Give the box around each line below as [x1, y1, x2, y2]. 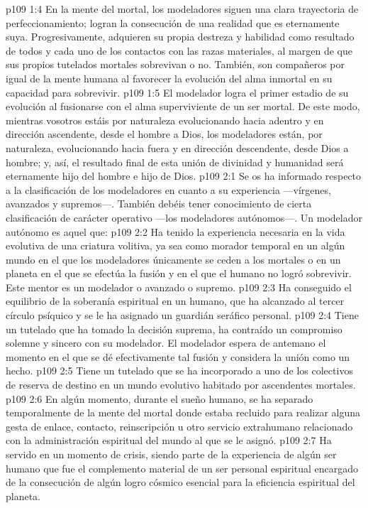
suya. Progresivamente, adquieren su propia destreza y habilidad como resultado [6, 29, 355, 44]
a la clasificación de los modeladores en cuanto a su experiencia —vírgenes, [6, 182, 331, 197]
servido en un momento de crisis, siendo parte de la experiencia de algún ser [6, 447, 337, 461]
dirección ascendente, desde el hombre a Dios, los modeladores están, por [6, 126, 323, 141]
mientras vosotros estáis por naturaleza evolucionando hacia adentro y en [6, 112, 324, 127]
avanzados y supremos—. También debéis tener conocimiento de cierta [6, 196, 312, 211]
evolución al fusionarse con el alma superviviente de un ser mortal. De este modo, [6, 99, 360, 114]
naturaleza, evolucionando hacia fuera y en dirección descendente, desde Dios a [6, 140, 349, 155]
